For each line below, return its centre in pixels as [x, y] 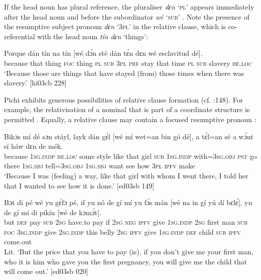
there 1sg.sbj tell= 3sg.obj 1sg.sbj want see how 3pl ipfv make [100, 166]
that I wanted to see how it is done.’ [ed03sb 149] [79, 185]
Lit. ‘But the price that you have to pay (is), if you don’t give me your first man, [129, 252]
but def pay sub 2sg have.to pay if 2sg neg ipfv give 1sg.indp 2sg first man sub [126, 222]
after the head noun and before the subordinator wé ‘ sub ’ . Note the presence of [127, 16]
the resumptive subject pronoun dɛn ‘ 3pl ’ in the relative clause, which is [115, 26]
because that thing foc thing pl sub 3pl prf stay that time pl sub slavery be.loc [128, 63]
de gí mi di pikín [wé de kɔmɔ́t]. [53, 212]
